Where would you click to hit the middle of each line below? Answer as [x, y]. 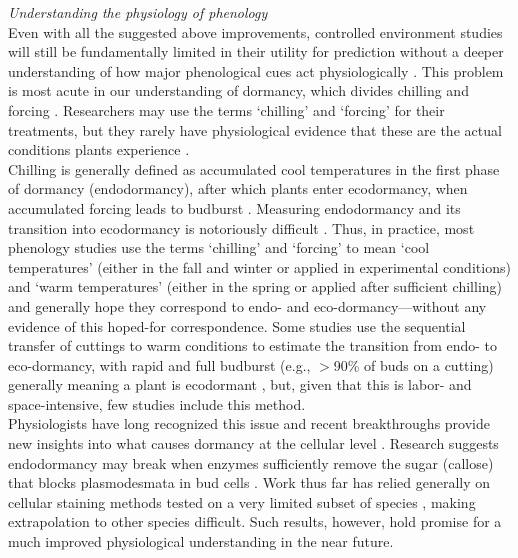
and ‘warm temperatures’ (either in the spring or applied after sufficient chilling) [255, 286]
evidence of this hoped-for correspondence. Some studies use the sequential [237, 325]
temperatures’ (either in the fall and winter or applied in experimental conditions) [259, 266]
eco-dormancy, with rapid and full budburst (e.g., [159, 364]
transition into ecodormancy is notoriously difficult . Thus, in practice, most [241, 227]
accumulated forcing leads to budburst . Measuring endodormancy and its [234, 207]
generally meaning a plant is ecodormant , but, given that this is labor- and [240, 384]
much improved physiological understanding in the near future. [201, 541]
